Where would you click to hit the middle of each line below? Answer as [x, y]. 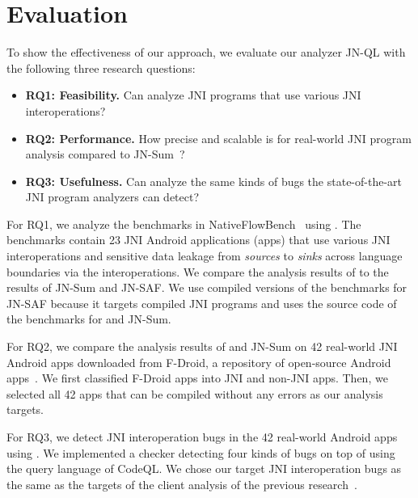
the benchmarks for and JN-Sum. [89, 319]
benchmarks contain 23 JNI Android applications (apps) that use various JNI [198, 240]
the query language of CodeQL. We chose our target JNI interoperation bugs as [204, 468]
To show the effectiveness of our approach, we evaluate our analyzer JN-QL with [206, 52]
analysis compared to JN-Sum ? [105, 154]
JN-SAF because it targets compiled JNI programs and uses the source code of [202, 303]
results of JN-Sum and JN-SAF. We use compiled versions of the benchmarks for [207, 287]
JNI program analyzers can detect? [112, 197]
